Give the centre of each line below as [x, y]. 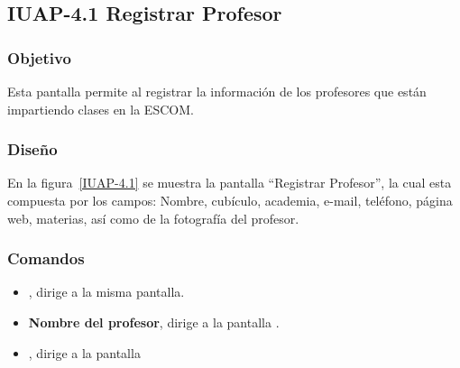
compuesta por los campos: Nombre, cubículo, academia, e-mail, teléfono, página [230, 200]
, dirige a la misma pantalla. [106, 292]
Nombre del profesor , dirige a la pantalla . [154, 322]
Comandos [46, 258]
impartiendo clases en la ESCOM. [101, 109]
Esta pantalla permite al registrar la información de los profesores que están [217, 91]
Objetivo [39, 57]
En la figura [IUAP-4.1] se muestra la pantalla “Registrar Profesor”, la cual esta [230, 183]
